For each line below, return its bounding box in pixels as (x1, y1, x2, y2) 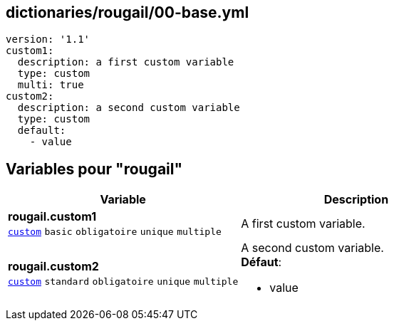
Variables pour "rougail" (6, 159, 183, 178)
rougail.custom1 (8, 209, 97, 224)
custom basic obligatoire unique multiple (8, 226, 222, 238)
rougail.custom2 (8, 259, 99, 274)
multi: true (17, 79, 84, 91)
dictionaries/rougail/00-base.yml (6, 4, 249, 21)
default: (17, 125, 66, 137)
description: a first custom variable (17, 56, 234, 68)
